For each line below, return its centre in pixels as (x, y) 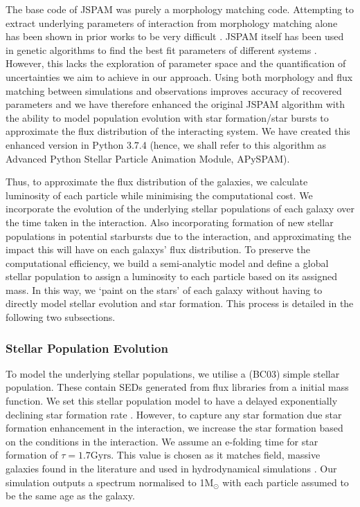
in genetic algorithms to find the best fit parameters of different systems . (161, 49)
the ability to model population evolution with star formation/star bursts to (167, 117)
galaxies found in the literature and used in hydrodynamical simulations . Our (171, 469)
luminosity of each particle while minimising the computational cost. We (159, 195)
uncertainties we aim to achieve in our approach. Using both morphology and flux (179, 76)
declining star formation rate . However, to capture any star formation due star (174, 414)
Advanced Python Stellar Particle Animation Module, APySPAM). (148, 158)
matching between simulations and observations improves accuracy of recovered (174, 90)
